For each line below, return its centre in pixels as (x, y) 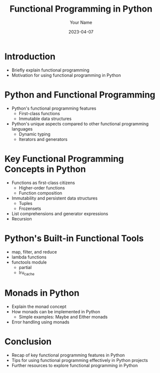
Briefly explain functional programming (50, 70)
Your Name (81, 22)
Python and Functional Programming (80, 94)
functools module (29, 262)
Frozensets (30, 208)
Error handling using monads (40, 322)
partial (25, 267)
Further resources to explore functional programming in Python (75, 366)
